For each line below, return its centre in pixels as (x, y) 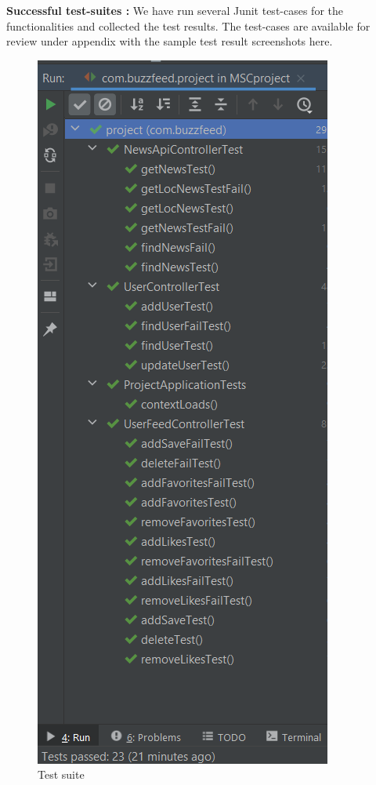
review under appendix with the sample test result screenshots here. (170, 41)
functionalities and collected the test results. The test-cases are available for (188, 25)
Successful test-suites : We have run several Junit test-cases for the (175, 10)
